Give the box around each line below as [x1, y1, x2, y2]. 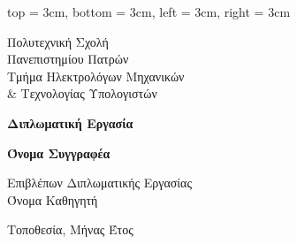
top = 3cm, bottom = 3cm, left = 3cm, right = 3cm [7, 3, 291, 20]
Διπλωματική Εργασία [7, 113, 133, 132]
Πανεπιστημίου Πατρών [7, 50, 129, 68]
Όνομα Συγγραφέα [7, 143, 110, 162]
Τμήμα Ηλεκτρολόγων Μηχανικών [7, 66, 185, 85]
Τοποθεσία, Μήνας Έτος [7, 220, 133, 239]
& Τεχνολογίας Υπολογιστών [7, 84, 157, 103]
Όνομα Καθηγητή [7, 190, 98, 209]
